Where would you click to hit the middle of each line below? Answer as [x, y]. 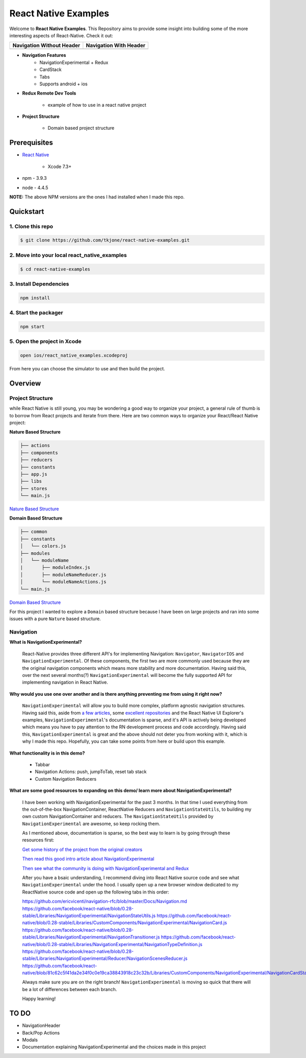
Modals [30, 1040]
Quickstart [27, 211]
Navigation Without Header [46, 45]
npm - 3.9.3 [34, 178]
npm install [35, 298]
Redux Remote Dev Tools [49, 93]
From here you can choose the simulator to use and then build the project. [87, 369]
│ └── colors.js [43, 546]
